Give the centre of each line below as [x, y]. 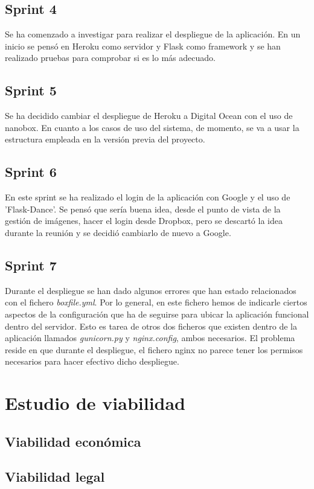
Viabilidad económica [73, 441]
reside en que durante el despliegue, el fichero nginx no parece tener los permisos [154, 349]
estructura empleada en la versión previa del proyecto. [105, 139]
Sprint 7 [31, 265]
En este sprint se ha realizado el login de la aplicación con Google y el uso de [148, 197]
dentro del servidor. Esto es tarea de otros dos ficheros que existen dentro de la [151, 326]
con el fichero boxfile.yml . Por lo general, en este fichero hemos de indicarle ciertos [156, 302]
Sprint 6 [31, 172]
